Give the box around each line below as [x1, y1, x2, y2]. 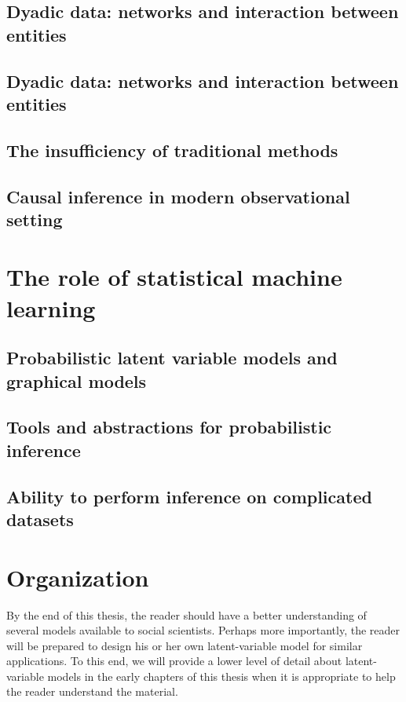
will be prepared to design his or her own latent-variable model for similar [6, 637, 363, 653]
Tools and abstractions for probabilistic [6, 415, 332, 439]
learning [6, 291, 96, 324]
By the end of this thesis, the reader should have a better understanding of [6, 606, 367, 623]
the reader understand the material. [6, 683, 178, 700]
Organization [6, 561, 149, 593]
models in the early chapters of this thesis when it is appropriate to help [47, 667, 396, 684]
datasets [6, 506, 74, 531]
